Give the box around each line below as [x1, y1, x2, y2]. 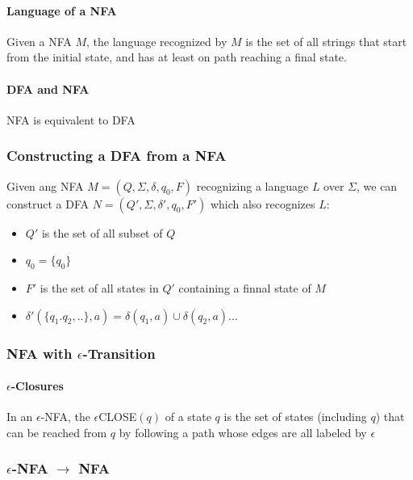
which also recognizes [210, 195, 315, 212]
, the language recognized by [86, 32, 227, 49]
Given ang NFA [6, 177, 84, 194]
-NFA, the [40, 408, 90, 425]
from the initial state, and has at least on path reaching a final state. [6, 48, 347, 65]
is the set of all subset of [41, 224, 163, 241]
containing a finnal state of [178, 279, 311, 296]
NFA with [6, 343, 73, 363]
